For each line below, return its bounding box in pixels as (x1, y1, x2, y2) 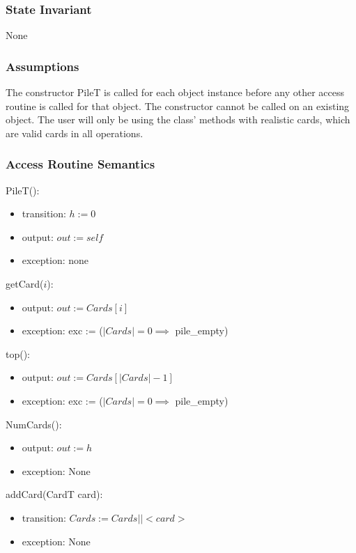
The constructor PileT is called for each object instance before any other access (6, 85, 345, 100)
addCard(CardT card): (6, 487, 103, 501)
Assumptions (6, 57, 79, 75)
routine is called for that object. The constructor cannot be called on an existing (6, 98, 350, 113)
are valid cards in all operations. (6, 125, 144, 140)
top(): (6, 346, 31, 361)
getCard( (6, 276, 44, 290)
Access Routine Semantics (6, 155, 155, 173)
